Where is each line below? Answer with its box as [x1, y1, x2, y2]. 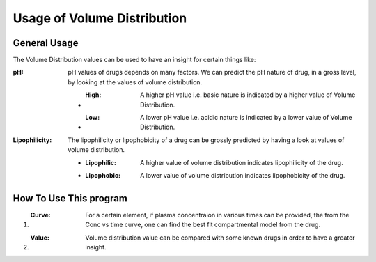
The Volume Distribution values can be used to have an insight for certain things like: [13, 56, 256, 64]
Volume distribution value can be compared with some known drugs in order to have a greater [85, 233, 355, 242]
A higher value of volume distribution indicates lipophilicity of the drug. [140, 158, 344, 167]
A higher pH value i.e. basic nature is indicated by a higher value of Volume [140, 91, 356, 99]
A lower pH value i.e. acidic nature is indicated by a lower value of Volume [140, 114, 352, 122]
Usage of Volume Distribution [13, 10, 187, 26]
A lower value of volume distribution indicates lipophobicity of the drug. [140, 171, 345, 179]
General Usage [13, 37, 79, 49]
